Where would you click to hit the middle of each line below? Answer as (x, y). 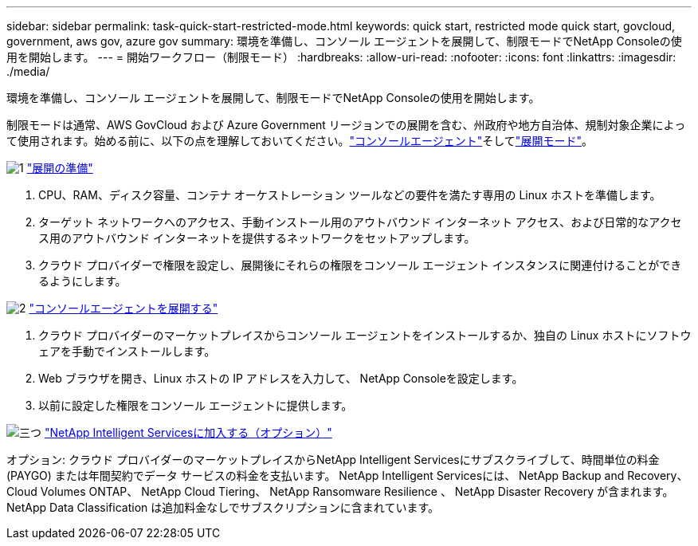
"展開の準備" (60, 168)
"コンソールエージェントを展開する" (124, 308)
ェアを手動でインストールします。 (127, 351)
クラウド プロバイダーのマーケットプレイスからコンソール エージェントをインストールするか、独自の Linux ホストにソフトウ (365, 335)
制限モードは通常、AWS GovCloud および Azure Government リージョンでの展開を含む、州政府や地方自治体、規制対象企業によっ (346, 125)
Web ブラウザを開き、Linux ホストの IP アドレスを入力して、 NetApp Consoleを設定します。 (281, 378)
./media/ (28, 71)
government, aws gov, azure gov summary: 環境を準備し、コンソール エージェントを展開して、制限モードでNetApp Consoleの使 (344, 41)
